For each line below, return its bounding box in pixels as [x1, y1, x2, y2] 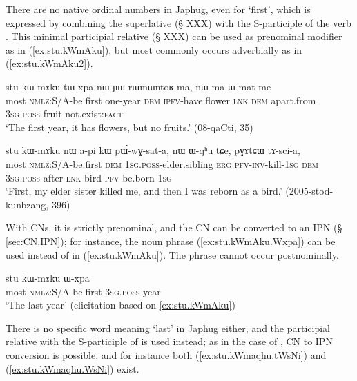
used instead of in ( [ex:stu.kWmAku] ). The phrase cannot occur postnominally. [6, 247, 339, 262]
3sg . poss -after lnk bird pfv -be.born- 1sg [6, 170, 172, 184]
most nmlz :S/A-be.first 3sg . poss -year [6, 284, 161, 298]
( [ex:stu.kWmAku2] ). [6, 56, 93, 70]
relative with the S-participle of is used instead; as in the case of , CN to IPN [6, 334, 333, 349]
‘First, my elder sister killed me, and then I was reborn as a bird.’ [6, 184, 282, 198]
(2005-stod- [285, 184, 334, 198]
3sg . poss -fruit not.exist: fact [6, 106, 123, 121]
